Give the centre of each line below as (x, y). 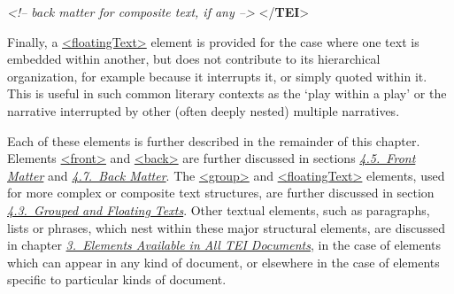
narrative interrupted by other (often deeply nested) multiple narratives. (204, 110)
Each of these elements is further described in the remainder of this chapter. (214, 140)
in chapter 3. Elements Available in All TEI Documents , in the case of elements (224, 245)
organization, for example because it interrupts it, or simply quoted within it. (217, 76)
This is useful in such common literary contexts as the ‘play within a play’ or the (227, 93)
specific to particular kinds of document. (117, 279)
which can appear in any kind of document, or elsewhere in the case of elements (223, 262)
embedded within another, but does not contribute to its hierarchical (194, 59)
